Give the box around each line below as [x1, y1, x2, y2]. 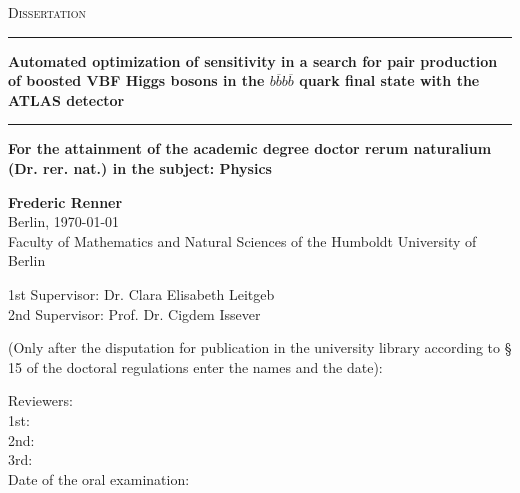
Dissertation [8, 2, 86, 22]
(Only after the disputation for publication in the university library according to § [8, 337, 512, 358]
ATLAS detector [8, 89, 125, 110]
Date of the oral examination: [8, 468, 190, 489]
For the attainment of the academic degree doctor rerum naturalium [8, 138, 492, 159]
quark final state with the [299, 70, 480, 91]
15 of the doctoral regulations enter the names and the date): [8, 356, 383, 377]
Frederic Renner [8, 191, 123, 212]
